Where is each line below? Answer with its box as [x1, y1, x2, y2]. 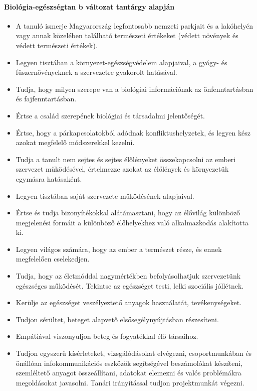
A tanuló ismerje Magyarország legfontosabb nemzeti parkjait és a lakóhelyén [16, 20, 253, 31]
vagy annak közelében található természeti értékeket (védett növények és [16, 30, 238, 41]
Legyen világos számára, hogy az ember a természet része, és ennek [16, 243, 222, 254]
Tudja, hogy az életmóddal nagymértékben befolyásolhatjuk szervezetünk [16, 271, 241, 281]
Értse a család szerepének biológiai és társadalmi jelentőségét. [16, 110, 205, 120]
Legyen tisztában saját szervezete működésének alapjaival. [16, 190, 194, 201]
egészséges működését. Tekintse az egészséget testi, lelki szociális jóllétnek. [16, 280, 244, 291]
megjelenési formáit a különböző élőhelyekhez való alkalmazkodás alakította [16, 217, 248, 227]
